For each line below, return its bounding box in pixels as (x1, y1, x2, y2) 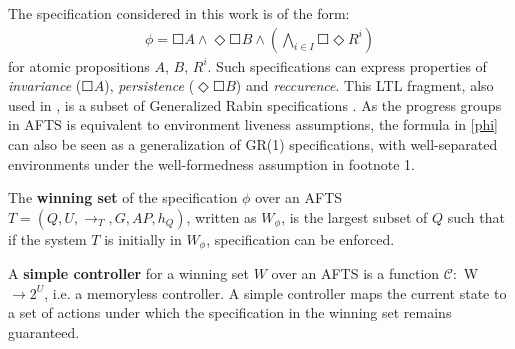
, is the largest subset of (281, 206, 428, 227)
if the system (8, 228, 87, 249)
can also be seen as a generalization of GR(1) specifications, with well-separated (8, 134, 498, 154)
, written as (186, 206, 257, 227)
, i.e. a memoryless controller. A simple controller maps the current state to (44, 282, 507, 303)
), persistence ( (104, 75, 195, 96)
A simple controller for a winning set (8, 263, 249, 284)
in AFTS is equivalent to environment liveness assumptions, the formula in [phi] (8, 114, 498, 135)
